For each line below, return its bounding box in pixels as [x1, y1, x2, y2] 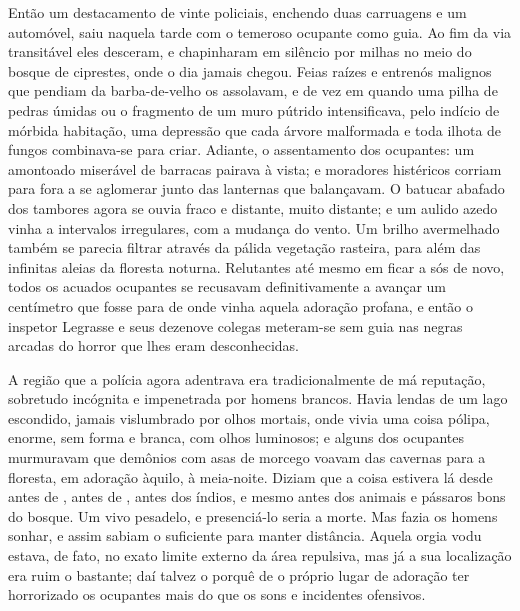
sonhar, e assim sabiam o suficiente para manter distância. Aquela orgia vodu [8, 525, 482, 546]
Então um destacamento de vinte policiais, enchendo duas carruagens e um [8, 2, 467, 22]
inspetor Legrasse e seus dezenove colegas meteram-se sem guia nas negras [8, 315, 463, 336]
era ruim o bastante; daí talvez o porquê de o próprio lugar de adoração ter [8, 564, 470, 585]
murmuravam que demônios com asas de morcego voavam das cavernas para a [8, 447, 486, 468]
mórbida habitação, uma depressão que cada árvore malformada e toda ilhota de [8, 119, 502, 140]
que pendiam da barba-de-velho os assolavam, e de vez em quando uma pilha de [8, 80, 498, 101]
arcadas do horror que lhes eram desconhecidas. [8, 335, 299, 356]
